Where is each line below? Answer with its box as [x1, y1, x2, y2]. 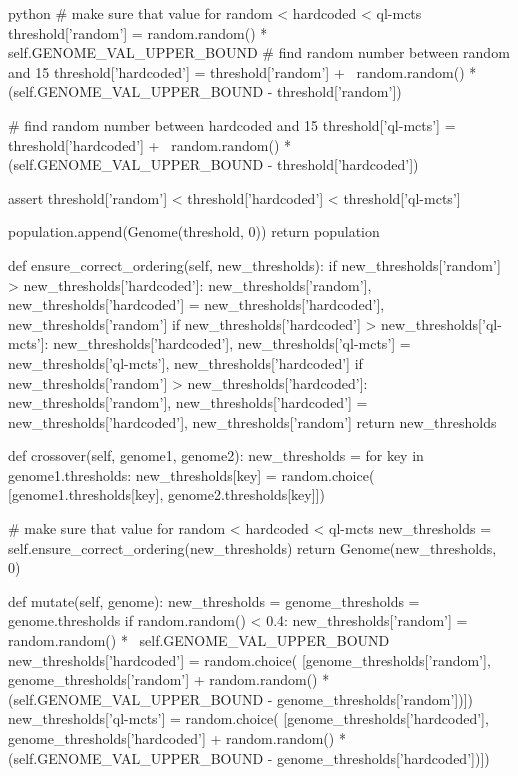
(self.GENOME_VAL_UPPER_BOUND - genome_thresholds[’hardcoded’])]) [8, 747, 490, 768]
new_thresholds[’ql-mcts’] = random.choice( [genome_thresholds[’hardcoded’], [8, 708, 489, 729]
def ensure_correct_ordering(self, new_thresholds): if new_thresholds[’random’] [8, 254, 501, 275]
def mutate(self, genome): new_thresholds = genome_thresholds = [8, 590, 420, 611]
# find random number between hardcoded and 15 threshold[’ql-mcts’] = [8, 114, 456, 135]
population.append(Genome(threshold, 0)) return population [8, 221, 380, 242]
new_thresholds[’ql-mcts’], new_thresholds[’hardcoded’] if [8, 352, 363, 373]
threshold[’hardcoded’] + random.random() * [8, 134, 292, 155]
